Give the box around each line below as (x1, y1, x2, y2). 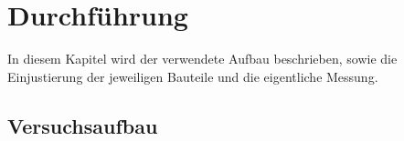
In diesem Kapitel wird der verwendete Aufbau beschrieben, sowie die (7, 49, 398, 68)
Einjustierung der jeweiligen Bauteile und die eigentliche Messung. (7, 66, 378, 86)
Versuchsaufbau (7, 111, 158, 139)
